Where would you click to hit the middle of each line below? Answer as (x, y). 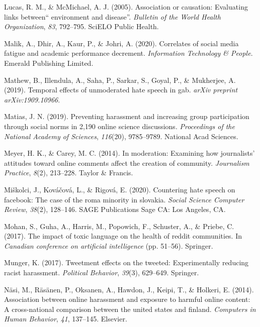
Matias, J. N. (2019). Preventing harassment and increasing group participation (127, 116)
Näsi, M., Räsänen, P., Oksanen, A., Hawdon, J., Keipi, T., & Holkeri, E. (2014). (129, 289)
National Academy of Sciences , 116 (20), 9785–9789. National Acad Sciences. (121, 136)
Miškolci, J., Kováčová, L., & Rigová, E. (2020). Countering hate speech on (120, 189)
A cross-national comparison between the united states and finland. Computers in (130, 309)
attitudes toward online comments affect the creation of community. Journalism (127, 162)
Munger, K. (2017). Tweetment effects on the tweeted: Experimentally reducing (126, 262)
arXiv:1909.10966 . (32, 99)
